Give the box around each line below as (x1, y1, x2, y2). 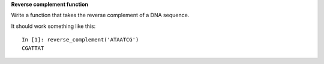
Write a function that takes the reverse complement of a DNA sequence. (11, 12, 190, 19)
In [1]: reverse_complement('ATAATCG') (22, 36, 139, 43)
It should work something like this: (11, 23, 96, 30)
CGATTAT (22, 44, 44, 52)
